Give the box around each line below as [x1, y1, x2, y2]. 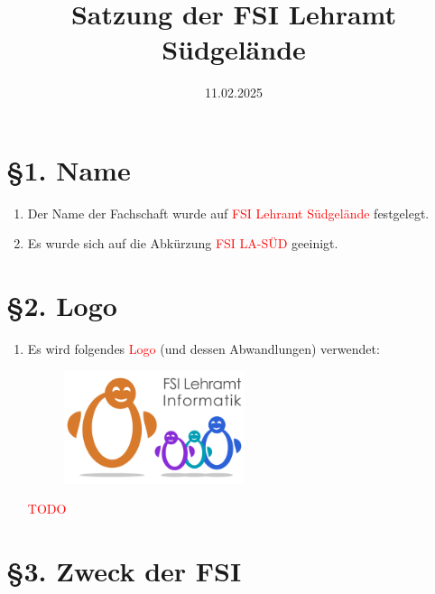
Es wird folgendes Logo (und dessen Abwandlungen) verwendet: [27, 339, 380, 358]
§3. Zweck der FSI [6, 552, 242, 589]
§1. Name [6, 151, 131, 188]
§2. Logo [6, 287, 117, 324]
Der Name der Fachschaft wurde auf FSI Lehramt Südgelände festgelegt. [27, 203, 430, 222]
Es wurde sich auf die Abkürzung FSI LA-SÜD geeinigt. [27, 234, 338, 253]
